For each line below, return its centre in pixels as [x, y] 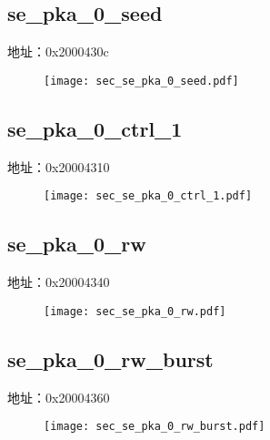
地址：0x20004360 [59, 397]
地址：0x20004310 [59, 166]
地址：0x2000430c [58, 51]
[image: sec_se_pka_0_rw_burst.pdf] [155, 427]
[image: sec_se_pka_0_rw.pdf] [135, 311]
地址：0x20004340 [59, 282]
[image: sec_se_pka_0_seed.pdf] [141, 81]
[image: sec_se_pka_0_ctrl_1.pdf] [148, 196]
